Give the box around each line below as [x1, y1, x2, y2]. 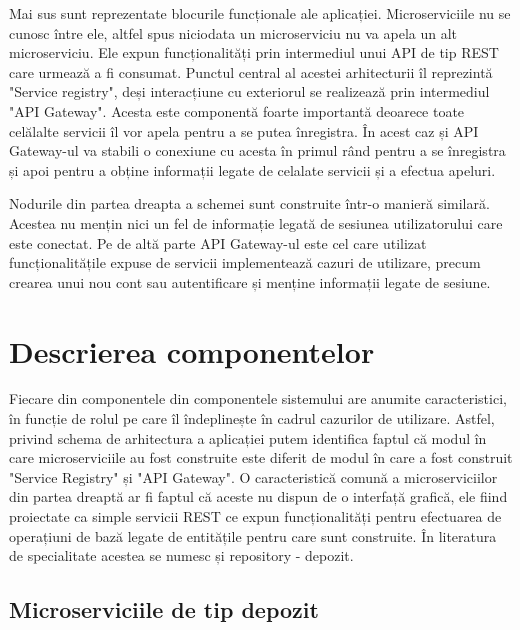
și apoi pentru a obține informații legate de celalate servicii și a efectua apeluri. [9, 159, 496, 180]
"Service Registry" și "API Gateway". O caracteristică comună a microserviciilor [9, 466, 498, 487]
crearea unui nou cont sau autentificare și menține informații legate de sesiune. [9, 271, 491, 292]
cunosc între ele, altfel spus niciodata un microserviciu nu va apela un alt [9, 22, 458, 43]
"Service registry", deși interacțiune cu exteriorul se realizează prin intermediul [9, 81, 490, 102]
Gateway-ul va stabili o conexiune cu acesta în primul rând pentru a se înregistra [9, 140, 506, 161]
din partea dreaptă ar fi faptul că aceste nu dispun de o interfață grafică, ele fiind [9, 486, 508, 507]
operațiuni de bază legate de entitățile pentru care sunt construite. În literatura [9, 525, 497, 546]
